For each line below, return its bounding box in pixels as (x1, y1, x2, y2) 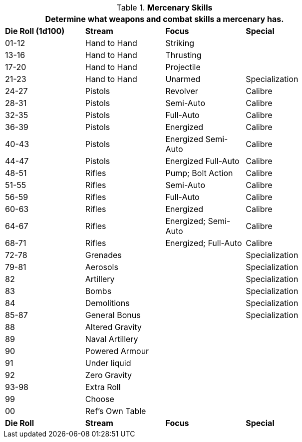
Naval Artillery (85, 334, 138, 344)
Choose (85, 394, 114, 404)
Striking (165, 38, 194, 48)
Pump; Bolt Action (165, 168, 233, 178)
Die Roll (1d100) (5, 26, 65, 36)
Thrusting (165, 50, 202, 60)
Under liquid (85, 358, 131, 368)
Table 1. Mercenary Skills (116, 2, 213, 12)
